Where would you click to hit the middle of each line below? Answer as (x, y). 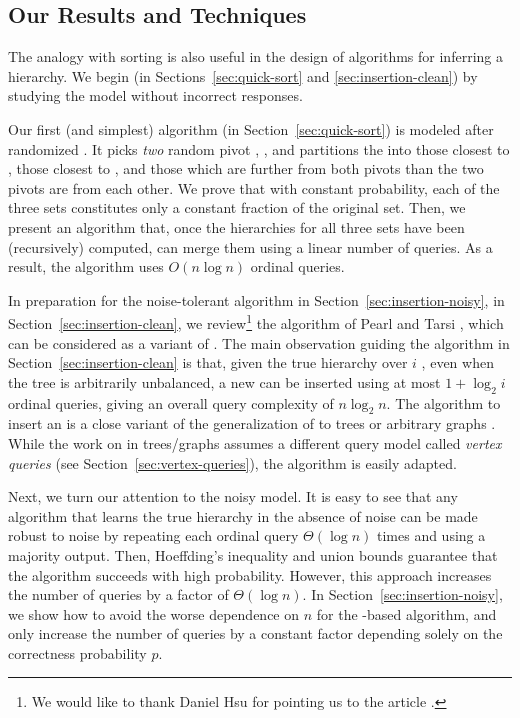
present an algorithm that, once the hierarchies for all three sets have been (236, 226)
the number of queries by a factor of (118, 594)
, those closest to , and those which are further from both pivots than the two (246, 168)
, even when (457, 362)
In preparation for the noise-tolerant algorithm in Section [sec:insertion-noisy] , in (256, 299)
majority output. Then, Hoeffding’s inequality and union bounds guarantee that (253, 554)
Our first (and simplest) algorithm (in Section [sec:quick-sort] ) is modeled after (251, 128)
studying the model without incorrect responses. (155, 95)
